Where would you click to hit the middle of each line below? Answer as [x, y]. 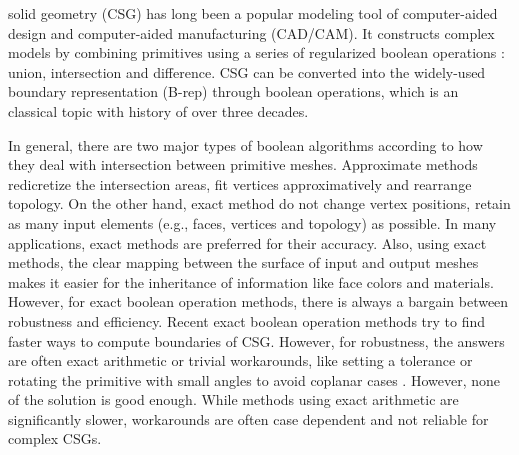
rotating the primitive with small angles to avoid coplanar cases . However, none [254, 379]
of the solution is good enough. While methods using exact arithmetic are [233, 399]
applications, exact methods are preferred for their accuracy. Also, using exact [247, 242]
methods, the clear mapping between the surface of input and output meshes [243, 262]
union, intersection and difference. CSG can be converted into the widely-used [247, 71]
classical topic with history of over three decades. [158, 110]
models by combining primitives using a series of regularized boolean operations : [256, 52]
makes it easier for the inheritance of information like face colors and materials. [251, 281]
